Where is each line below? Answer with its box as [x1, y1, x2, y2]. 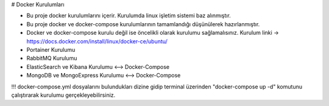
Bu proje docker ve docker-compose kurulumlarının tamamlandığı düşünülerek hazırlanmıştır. [26, 20, 260, 27]
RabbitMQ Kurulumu [26, 55, 77, 62]
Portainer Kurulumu [26, 46, 76, 53]
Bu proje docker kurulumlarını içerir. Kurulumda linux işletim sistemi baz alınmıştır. [26, 12, 231, 19]
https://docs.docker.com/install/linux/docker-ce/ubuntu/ [26, 37, 168, 45]
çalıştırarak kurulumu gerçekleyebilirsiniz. [11, 91, 116, 99]
